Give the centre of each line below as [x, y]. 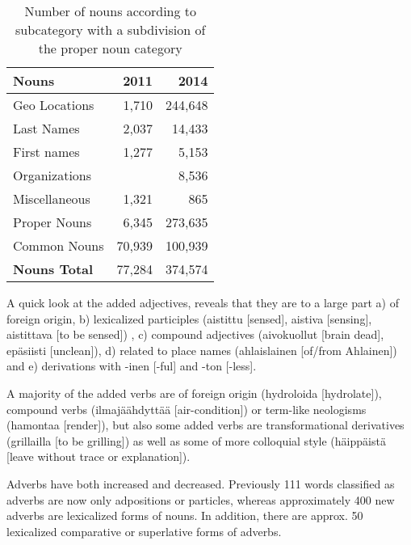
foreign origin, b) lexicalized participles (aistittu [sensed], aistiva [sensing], [189, 318]
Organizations [52, 175]
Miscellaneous [52, 199]
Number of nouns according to [111, 11]
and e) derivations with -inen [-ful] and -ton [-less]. [132, 366]
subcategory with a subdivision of [110, 30]
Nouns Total [53, 269]
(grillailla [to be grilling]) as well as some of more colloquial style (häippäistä [196, 440]
